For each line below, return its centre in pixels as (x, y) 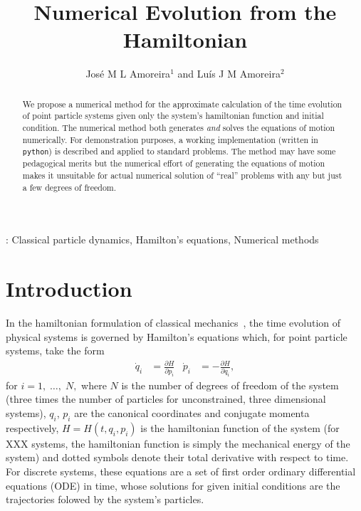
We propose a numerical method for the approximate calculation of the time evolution (182, 104)
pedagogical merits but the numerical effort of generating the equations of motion (174, 163)
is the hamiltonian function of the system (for (240, 427)
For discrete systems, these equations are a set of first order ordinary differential (181, 471)
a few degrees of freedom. (69, 187)
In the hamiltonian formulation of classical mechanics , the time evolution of (173, 323)
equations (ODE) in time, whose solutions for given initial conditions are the (173, 485)
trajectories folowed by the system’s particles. (105, 499)
